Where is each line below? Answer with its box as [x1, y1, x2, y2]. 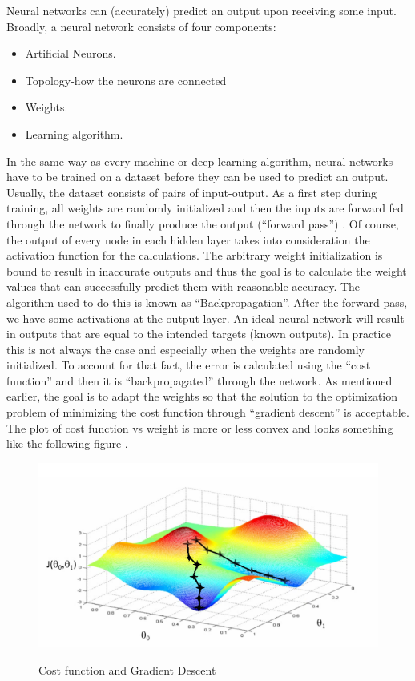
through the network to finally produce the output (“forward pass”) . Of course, [6, 215, 399, 232]
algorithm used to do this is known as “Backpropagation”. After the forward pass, [6, 293, 408, 310]
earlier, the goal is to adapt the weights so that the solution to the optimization [6, 388, 398, 405]
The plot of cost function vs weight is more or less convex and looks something [6, 419, 393, 436]
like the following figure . [6, 435, 128, 452]
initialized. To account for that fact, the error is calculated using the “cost [6, 357, 371, 373]
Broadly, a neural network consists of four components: [6, 18, 276, 34]
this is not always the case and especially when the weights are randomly [6, 340, 365, 357]
